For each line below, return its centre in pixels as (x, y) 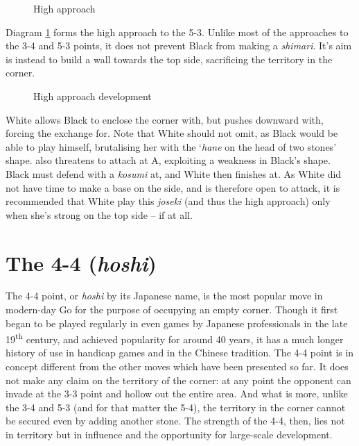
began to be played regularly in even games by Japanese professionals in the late (177, 323)
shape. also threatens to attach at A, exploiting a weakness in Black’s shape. (168, 160)
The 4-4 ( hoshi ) (81, 263)
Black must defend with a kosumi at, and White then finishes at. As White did (174, 173)
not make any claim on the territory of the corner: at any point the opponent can (178, 380)
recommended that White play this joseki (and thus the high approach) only (168, 201)
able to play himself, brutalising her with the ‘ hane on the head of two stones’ (171, 146)
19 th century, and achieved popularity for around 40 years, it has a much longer (175, 338)
